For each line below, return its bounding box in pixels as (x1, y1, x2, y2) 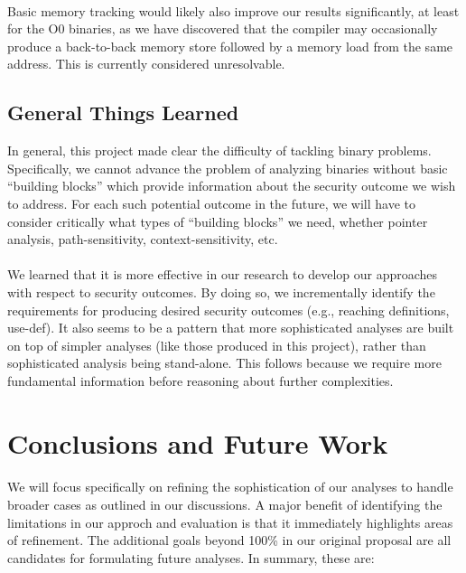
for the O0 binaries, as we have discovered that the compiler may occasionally (7, 19, 438, 38)
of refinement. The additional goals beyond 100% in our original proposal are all (7, 531, 452, 550)
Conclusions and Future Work (7, 424, 388, 461)
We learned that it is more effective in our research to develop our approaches (7, 265, 438, 284)
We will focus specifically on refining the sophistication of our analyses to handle (7, 477, 453, 496)
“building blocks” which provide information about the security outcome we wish (7, 176, 456, 195)
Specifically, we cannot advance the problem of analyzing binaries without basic (7, 158, 448, 177)
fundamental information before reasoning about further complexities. (7, 371, 394, 390)
